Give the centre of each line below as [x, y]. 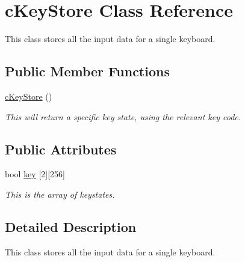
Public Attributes [61, 149]
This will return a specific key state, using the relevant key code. [123, 116]
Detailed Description [71, 226]
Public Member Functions [87, 71]
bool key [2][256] [35, 174]
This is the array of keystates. [60, 194]
